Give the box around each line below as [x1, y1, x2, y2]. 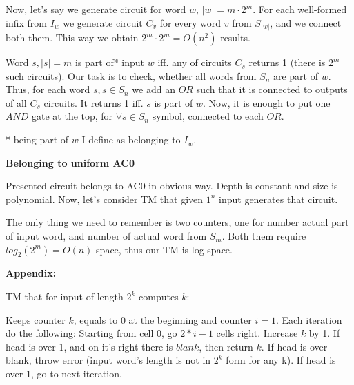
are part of [273, 68, 319, 83]
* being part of [6, 132, 69, 147]
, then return [199, 339, 253, 353]
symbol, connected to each [152, 109, 264, 123]
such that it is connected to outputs [196, 82, 348, 96]
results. [220, 30, 250, 45]
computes [139, 289, 179, 304]
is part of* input [75, 55, 145, 70]
